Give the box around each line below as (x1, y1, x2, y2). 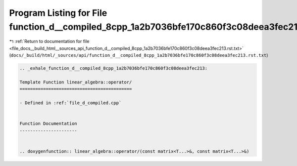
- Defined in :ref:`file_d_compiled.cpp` (19, 100, 122, 106)
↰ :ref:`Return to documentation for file (9, 39, 90, 44)
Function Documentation (19, 121, 78, 126)
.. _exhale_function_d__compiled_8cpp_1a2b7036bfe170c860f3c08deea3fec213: (19, 66, 208, 71)
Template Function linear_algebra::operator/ (19, 79, 132, 85)
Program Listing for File (9, 7, 107, 18)
